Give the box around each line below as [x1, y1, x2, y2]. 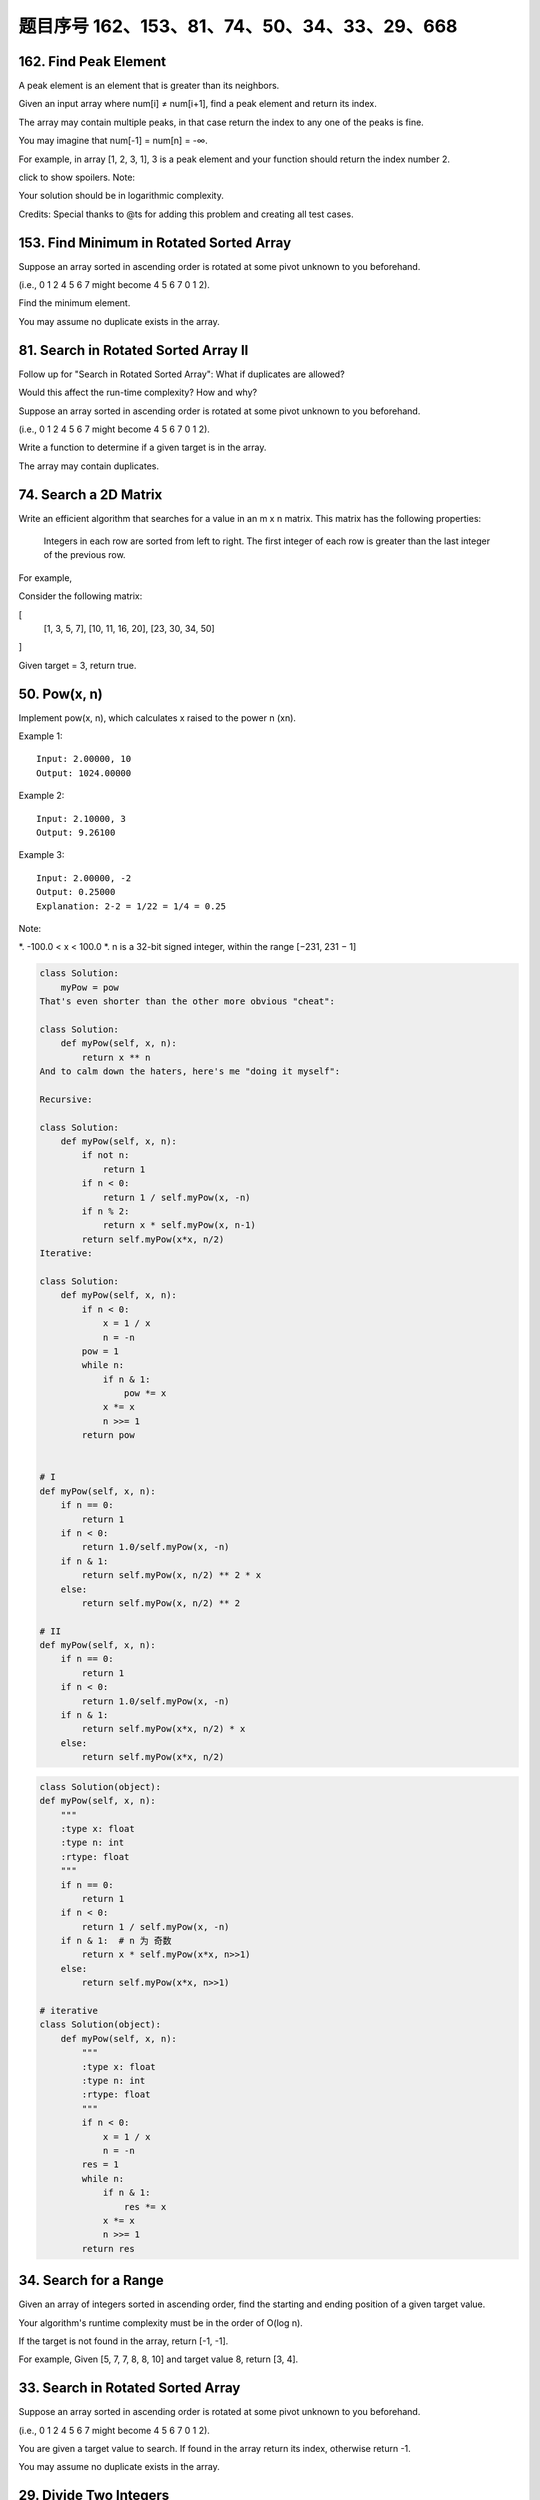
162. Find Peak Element [18, 53, 167, 70]
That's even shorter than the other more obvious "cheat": [39, 996, 335, 1007]
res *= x [123, 2201, 167, 2212]
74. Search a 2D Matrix [18, 486, 163, 503]
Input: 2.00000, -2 [36, 872, 132, 884]
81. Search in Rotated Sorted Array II [18, 341, 249, 359]
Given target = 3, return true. [18, 659, 137, 671]
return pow [81, 1430, 135, 1441]
